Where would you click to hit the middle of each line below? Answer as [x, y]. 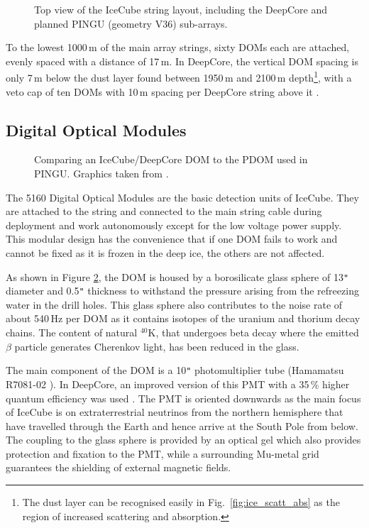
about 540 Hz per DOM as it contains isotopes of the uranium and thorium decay [183, 318]
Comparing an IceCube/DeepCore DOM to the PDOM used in [171, 159]
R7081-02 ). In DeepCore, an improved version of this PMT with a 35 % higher [178, 384]
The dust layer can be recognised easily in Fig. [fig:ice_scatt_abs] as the [181, 502]
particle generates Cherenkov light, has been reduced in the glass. [157, 346]
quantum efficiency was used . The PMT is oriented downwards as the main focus [183, 398]
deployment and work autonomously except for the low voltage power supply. [174, 225]
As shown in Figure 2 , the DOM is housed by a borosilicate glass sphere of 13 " [177, 276]
